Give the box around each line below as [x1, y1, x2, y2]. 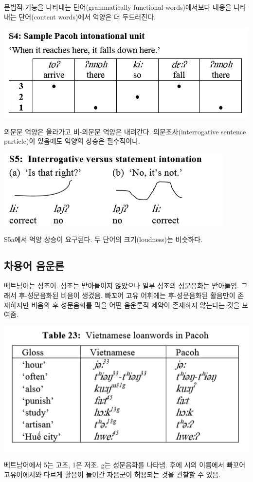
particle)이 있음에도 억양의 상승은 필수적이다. [4, 136, 140, 146]
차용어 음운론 [4, 258, 64, 273]
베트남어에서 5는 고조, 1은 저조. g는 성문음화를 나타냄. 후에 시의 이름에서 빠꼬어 [4, 460, 246, 470]
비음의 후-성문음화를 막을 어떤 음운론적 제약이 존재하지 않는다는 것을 [31, 299, 240, 310]
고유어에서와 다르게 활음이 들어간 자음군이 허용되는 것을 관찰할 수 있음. [4, 469, 221, 479]
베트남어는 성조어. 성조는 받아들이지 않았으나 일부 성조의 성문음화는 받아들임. [4, 280, 239, 291]
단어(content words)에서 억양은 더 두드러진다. [18, 11, 156, 21]
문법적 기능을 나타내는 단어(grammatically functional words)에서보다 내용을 [4, 2, 232, 12]
